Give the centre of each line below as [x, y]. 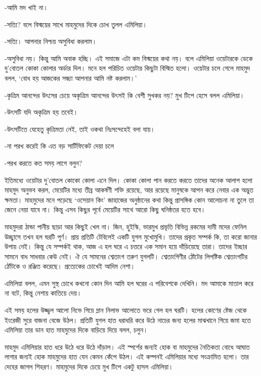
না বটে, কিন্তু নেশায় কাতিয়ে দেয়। [43, 293]
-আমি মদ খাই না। [26, 7]
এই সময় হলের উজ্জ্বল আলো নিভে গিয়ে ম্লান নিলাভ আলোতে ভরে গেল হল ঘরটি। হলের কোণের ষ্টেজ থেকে [126, 310]
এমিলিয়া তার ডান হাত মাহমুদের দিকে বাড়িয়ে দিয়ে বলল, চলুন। [76, 330]
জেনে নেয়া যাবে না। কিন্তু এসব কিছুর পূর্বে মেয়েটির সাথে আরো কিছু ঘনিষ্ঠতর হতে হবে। [105, 209]
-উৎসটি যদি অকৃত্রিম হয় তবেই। [41, 112]
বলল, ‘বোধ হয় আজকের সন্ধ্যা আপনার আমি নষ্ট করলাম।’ [71, 78]
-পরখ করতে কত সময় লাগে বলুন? [43, 162]
